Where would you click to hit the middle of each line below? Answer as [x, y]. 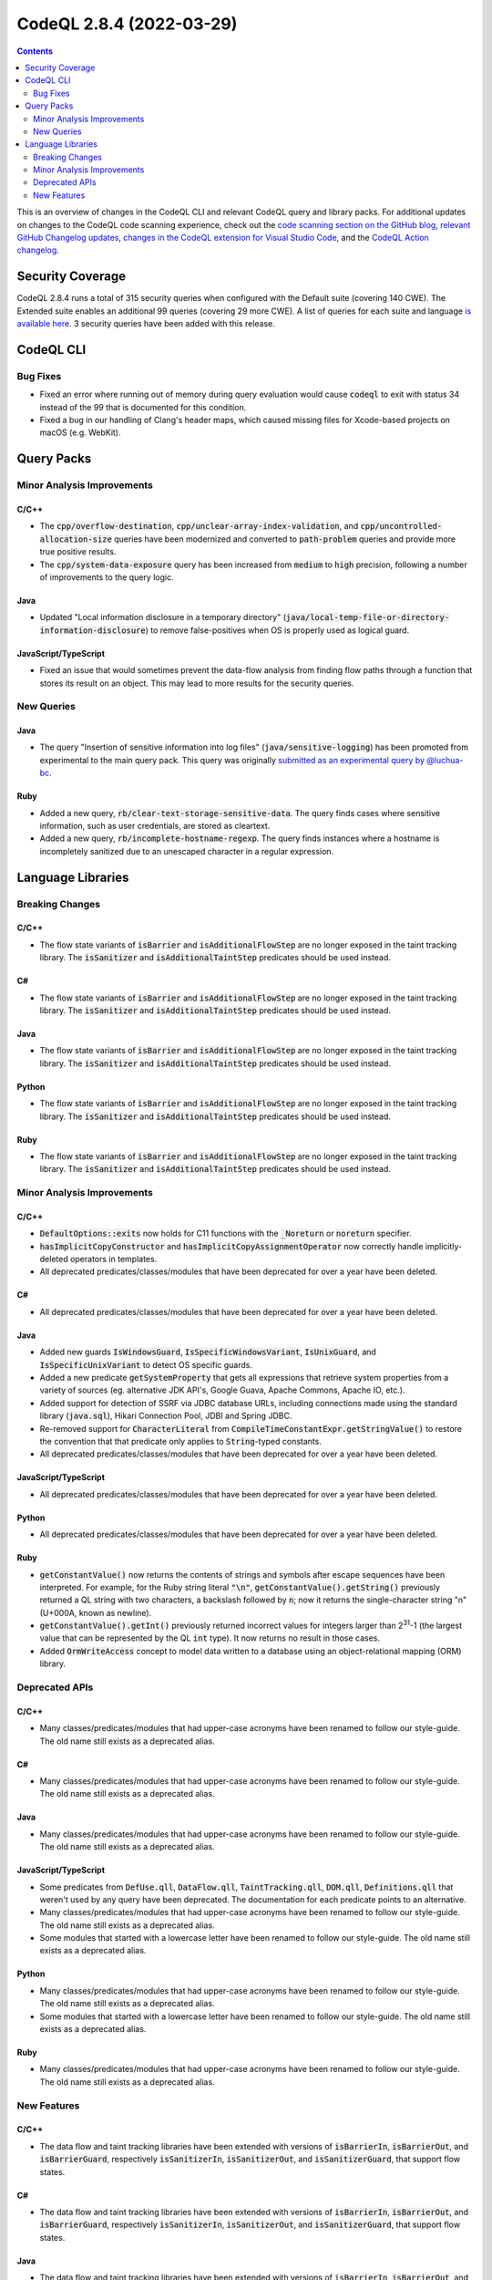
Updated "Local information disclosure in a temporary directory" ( [163, 617]
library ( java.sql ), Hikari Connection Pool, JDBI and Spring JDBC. [166, 1416]
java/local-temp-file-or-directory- [368, 617]
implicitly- [444, 1246]
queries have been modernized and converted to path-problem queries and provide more [285, 539]
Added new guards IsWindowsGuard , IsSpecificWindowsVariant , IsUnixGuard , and [208, 1352]
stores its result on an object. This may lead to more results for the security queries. [197, 683]
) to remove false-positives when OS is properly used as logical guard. [277, 630]
